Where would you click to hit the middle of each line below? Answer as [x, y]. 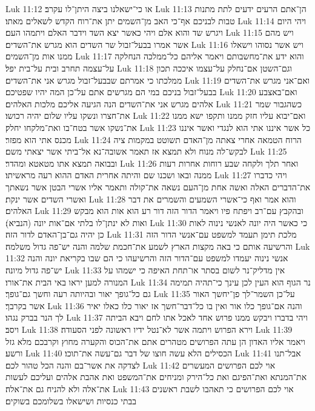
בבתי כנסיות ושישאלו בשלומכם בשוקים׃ [71, 400]
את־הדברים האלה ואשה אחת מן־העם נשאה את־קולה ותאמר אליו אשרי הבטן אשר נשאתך [158, 186]
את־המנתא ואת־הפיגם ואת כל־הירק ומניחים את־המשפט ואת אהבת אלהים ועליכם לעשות [156, 377]
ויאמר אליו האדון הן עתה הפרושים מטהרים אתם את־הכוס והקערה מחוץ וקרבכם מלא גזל [155, 341]
